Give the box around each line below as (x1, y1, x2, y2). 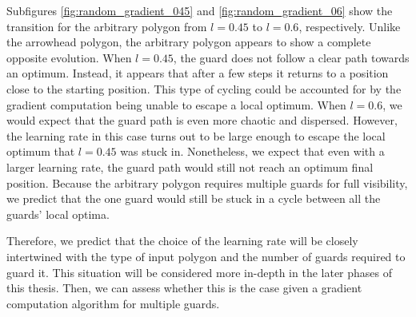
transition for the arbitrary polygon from (6, 18, 207, 34)
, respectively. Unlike (298, 18, 401, 34)
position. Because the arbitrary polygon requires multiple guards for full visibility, (6, 174, 408, 191)
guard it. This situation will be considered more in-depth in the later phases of (6, 264, 393, 280)
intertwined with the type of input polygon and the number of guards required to (6, 248, 406, 264)
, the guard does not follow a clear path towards (173, 49, 410, 65)
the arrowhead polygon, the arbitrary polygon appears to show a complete (6, 34, 371, 50)
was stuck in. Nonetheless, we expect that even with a (120, 143, 385, 160)
